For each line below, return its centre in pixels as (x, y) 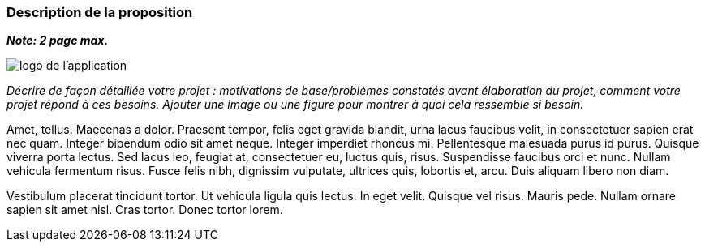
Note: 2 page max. (58, 41)
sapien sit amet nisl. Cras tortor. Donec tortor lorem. (145, 210)
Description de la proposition (100, 12)
